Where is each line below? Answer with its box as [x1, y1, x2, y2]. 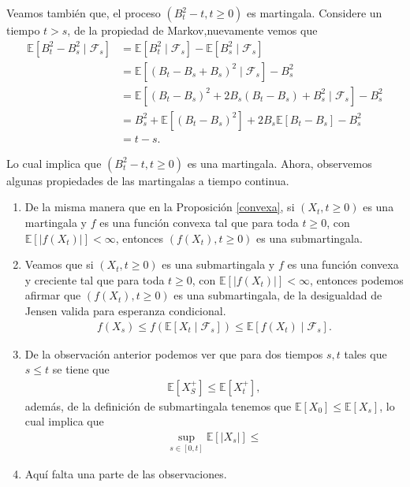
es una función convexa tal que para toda [99, 214, 299, 230]
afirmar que [24, 287, 81, 303]
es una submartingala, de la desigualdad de [173, 287, 382, 303]
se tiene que [52, 361, 110, 377]
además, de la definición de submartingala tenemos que [24, 397, 292, 414]
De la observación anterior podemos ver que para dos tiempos [24, 345, 323, 362]
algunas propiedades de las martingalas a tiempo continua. [6, 172, 289, 188]
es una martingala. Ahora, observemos [187, 154, 372, 171]
